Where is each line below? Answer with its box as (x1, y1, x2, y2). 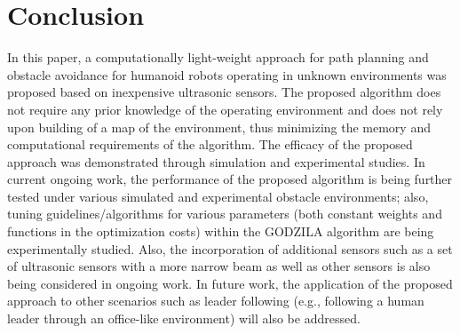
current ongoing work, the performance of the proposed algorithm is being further (7, 170, 453, 188)
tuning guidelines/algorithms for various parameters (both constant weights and (7, 204, 442, 223)
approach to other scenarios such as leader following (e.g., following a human (7, 291, 424, 310)
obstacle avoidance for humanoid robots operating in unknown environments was (7, 65, 447, 83)
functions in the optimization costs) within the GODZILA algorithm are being (7, 222, 434, 241)
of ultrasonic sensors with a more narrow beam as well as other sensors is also (7, 257, 431, 275)
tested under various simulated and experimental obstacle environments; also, (7, 187, 429, 205)
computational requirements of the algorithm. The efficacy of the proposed (7, 135, 413, 154)
